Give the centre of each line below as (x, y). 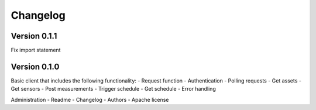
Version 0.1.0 (35, 66)
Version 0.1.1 (34, 36)
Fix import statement (36, 50)
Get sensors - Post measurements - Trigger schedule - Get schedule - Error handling (113, 89)
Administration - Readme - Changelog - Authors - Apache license (90, 99)
